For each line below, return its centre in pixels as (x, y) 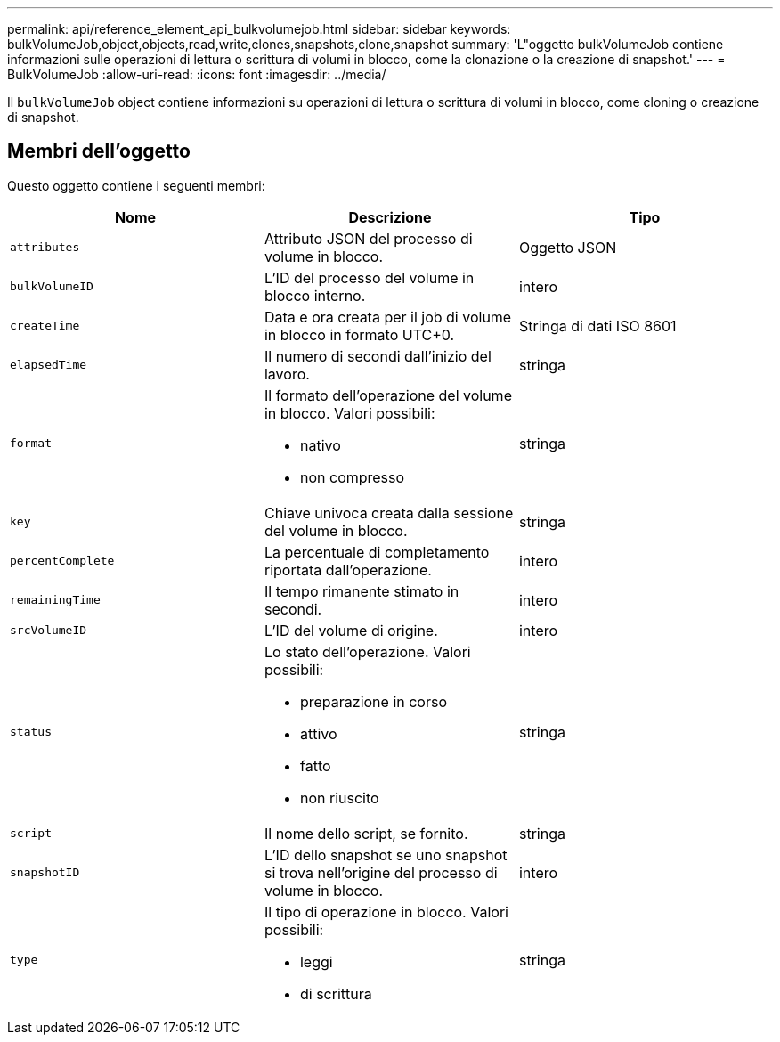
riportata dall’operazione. (348, 570)
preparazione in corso (374, 701)
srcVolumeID (49, 631)
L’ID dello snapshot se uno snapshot (386, 855)
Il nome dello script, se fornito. (366, 833)
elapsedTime (49, 365)
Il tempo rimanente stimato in (362, 591)
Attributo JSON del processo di (368, 238)
